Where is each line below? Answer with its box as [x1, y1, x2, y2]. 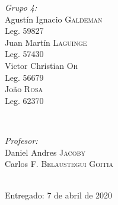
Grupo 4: [5, 1, 37, 13]
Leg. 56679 [5, 71, 44, 83]
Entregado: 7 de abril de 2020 [5, 189, 113, 201]
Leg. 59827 [5, 24, 44, 37]
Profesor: [5, 134, 38, 146]
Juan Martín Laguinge [5, 36, 87, 48]
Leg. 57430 [5, 48, 44, 60]
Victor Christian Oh [5, 59, 78, 71]
